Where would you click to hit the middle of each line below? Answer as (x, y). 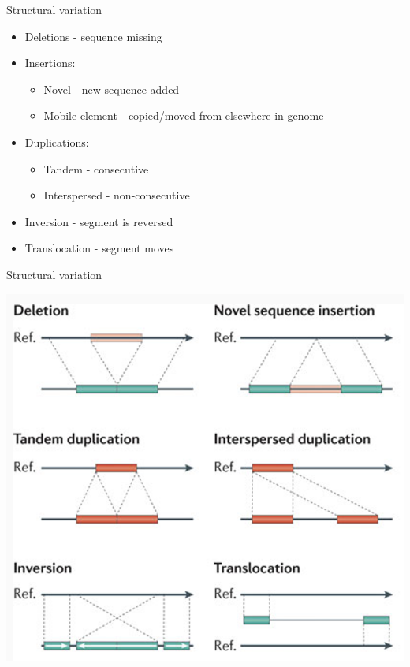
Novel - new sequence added (112, 89)
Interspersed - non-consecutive (117, 195)
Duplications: (57, 142)
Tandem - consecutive (96, 168)
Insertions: (50, 63)
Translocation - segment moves (99, 248)
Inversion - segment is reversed (99, 221)
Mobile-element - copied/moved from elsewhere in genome (184, 116)
